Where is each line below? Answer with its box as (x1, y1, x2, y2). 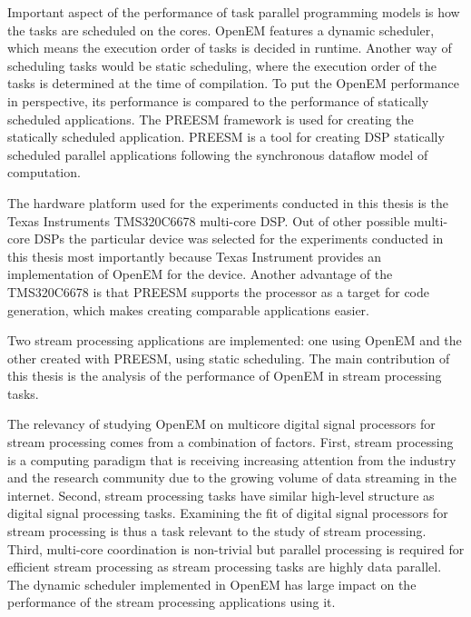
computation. (7, 163, 81, 182)
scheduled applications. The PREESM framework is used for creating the (7, 109, 414, 128)
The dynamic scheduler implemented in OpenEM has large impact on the (7, 574, 417, 593)
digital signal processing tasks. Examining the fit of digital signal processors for (7, 503, 448, 522)
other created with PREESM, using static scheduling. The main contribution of (7, 348, 450, 367)
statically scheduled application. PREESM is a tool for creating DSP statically (7, 127, 445, 146)
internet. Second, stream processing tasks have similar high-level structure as (7, 485, 435, 504)
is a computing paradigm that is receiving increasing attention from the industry (7, 450, 456, 469)
